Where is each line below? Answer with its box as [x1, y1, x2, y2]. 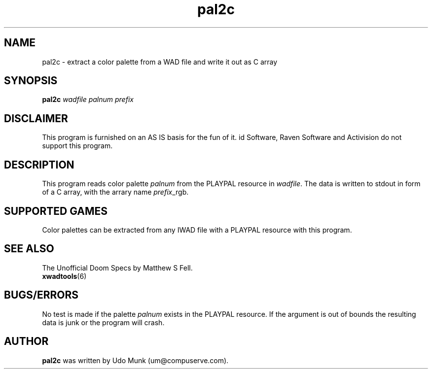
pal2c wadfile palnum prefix [42, 95, 134, 104]
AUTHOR [4, 335, 49, 348]
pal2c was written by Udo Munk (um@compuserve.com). [42, 356, 229, 365]
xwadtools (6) [42, 271, 87, 280]
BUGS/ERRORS [4, 289, 78, 302]
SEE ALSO [4, 242, 54, 255]
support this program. [42, 141, 113, 150]
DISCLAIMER [4, 112, 68, 125]
